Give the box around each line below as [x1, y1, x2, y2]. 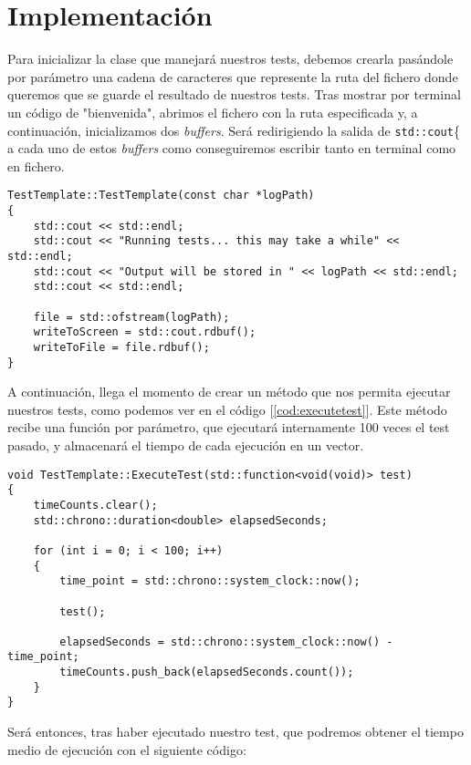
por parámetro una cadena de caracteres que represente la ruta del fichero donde [7, 67, 458, 86]
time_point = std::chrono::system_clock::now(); [59, 574, 361, 588]
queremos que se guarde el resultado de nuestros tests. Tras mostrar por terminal [7, 85, 461, 104]
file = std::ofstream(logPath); [33, 310, 230, 324]
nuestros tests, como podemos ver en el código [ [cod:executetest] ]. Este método [7, 399, 447, 419]
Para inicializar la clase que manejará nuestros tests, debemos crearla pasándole [7, 49, 454, 68]
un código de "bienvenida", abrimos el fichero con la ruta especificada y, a [7, 102, 418, 121]
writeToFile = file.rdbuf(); [33, 340, 210, 354]
